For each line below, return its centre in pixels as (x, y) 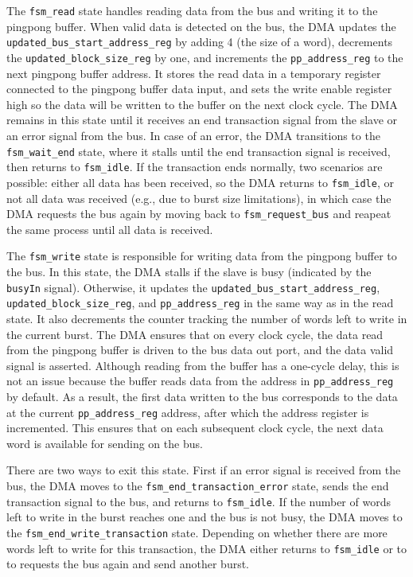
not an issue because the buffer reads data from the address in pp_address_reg (200, 381)
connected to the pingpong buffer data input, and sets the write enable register (199, 89)
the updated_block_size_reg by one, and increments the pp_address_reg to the (205, 57)
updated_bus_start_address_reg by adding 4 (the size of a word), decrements (200, 42)
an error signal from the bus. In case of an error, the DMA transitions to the (193, 135)
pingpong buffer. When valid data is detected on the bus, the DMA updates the (201, 26)
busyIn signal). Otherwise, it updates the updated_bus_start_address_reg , (193, 287)
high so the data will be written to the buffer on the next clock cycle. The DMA (202, 104)
